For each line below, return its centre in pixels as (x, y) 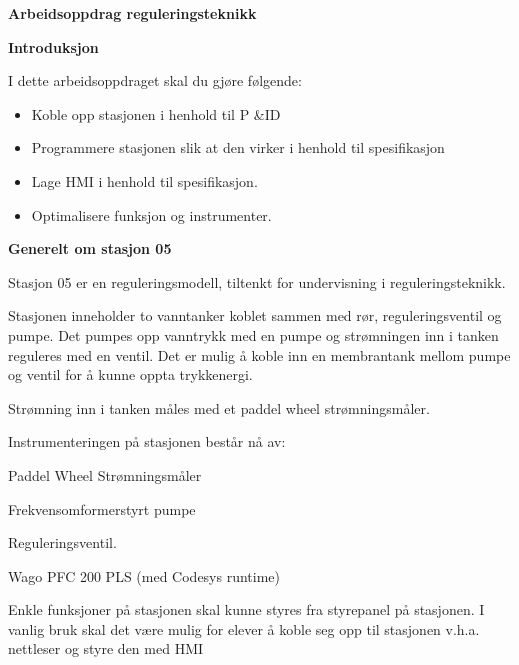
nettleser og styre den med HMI (106, 648)
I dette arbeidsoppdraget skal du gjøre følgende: (155, 80)
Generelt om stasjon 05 (90, 248)
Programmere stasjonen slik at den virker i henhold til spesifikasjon (238, 147)
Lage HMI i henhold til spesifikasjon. (144, 180)
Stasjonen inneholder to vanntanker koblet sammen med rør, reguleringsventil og (255, 315)
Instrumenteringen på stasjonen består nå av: (147, 441)
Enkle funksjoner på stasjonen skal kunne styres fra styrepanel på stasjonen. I (246, 609)
